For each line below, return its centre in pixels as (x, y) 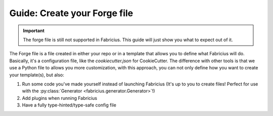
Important (34, 31)
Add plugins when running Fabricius (60, 98)
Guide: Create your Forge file (71, 13)
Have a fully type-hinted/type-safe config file (69, 105)
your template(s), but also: (37, 75)
